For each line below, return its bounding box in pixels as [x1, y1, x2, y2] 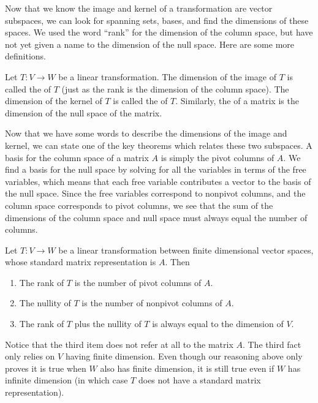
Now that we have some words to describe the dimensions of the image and [5, 127, 287, 140]
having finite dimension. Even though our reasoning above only [65, 350, 303, 363]
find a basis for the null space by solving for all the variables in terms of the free [5, 163, 306, 176]
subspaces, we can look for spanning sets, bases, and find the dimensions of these [5, 13, 309, 26]
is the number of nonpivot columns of [81, 296, 222, 309]
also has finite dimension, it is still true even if [100, 361, 274, 374]
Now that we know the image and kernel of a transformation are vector [5, 2, 273, 14]
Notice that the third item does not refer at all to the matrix [5, 337, 233, 350]
